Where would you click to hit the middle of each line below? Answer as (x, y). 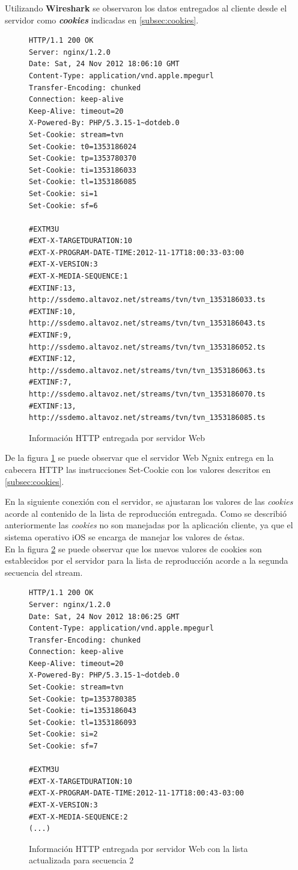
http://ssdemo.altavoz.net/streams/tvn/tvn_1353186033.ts (147, 300)
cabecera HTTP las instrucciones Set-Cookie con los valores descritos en (138, 469)
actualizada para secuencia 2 (81, 860)
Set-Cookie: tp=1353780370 (83, 159)
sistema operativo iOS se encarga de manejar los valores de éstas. (125, 536)
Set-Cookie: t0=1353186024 (83, 147)
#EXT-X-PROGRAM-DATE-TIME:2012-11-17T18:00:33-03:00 (136, 252)
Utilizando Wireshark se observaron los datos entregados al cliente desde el (146, 8)
